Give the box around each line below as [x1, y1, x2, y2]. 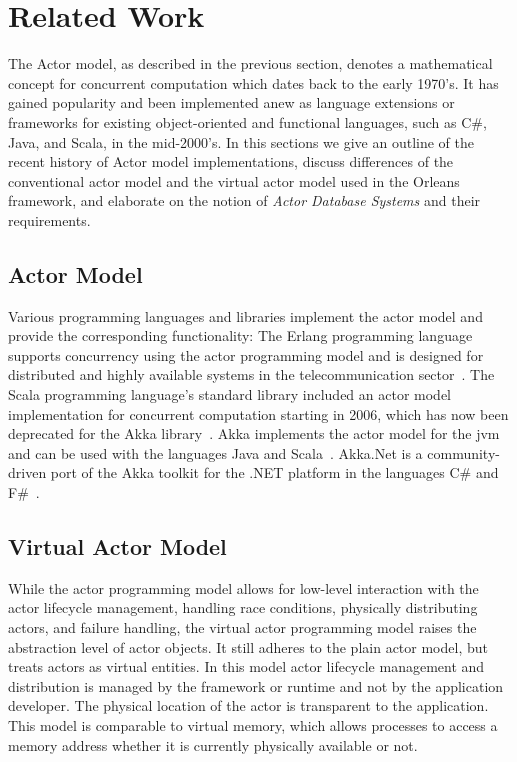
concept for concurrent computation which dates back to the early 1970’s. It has [8, 72, 499, 93]
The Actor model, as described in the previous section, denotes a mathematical [8, 53, 493, 74]
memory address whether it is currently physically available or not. [8, 734, 418, 755]
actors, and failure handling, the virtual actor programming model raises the [8, 617, 477, 637]
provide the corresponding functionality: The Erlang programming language [8, 325, 473, 346]
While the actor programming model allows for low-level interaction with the [8, 577, 479, 598]
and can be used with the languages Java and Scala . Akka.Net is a [8, 442, 423, 463]
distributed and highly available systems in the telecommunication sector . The [8, 364, 495, 385]
